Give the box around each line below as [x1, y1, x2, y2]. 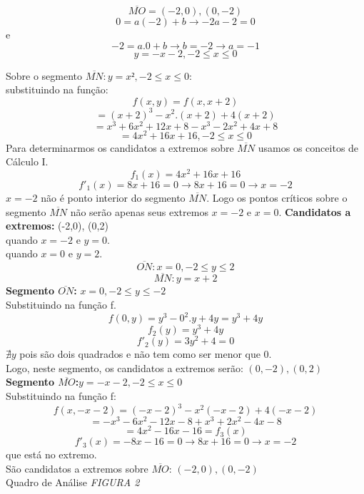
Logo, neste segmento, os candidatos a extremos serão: [6, 360, 243, 375]
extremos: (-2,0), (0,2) [6, 218, 108, 233]
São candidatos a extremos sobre [6, 460, 148, 475]
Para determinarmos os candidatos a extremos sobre [6, 140, 234, 155]
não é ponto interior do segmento [41, 190, 186, 205]
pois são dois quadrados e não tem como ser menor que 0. [19, 346, 272, 361]
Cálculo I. [6, 154, 49, 169]
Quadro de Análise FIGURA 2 [6, 475, 140, 490]
